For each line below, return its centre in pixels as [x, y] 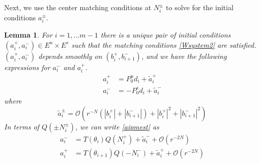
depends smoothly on [70, 56]
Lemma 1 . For [28, 35]
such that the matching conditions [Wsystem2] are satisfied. [164, 44]
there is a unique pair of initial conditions [166, 35]
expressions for [27, 67]
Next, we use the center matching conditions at [78, 7]
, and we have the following [184, 56]
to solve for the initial [200, 7]
